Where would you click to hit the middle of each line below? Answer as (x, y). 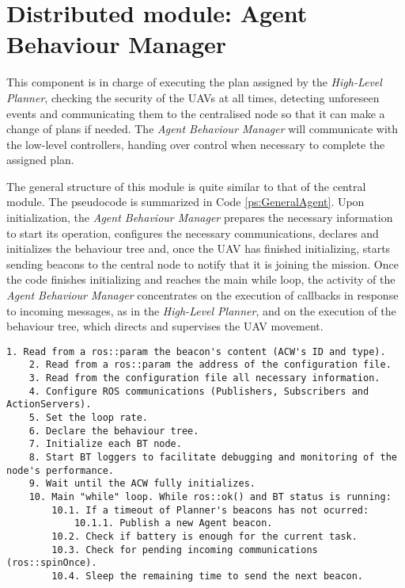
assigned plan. (40, 160)
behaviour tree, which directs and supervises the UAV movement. (165, 326)
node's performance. (61, 470)
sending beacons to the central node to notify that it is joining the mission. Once (202, 263)
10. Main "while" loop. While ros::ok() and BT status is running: (210, 497)
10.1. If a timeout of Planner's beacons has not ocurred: (210, 510)
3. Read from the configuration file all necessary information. (204, 378)
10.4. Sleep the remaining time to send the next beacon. (208, 576)
